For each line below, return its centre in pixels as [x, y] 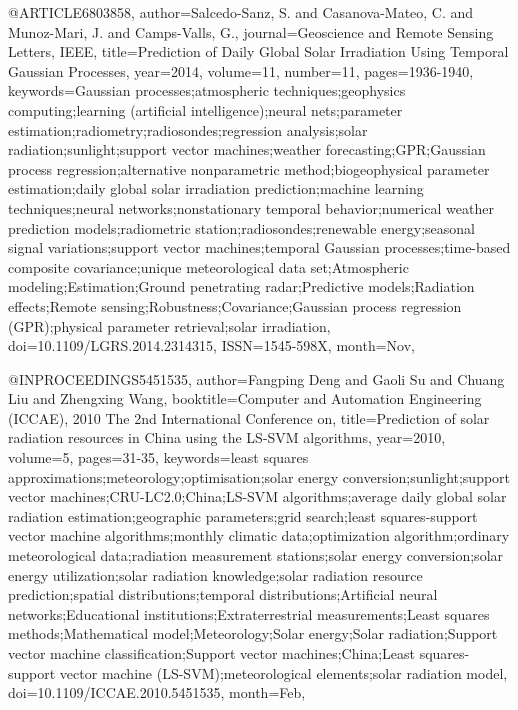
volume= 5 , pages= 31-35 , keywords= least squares [158, 457]
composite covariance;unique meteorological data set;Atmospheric [208, 266]
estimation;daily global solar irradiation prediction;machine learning [216, 188]
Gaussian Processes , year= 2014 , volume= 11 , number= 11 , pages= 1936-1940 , [241, 70]
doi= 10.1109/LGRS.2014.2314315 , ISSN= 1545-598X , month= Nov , [211, 345]
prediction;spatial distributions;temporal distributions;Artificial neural [223, 594]
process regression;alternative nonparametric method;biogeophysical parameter [249, 168]
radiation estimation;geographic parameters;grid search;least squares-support [243, 515]
